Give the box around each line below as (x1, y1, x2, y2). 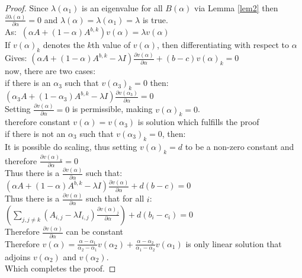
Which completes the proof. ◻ (5, 262, 116, 274)
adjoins (5, 250, 31, 263)
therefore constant (5, 116, 70, 128)
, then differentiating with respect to (157, 39, 290, 51)
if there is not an (5, 127, 66, 139)
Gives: (5, 52, 27, 64)
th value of (91, 39, 131, 51)
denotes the (43, 39, 85, 51)
